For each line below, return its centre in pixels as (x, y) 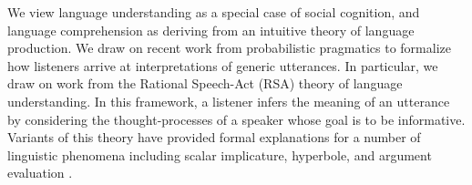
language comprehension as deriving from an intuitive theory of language (211, 30)
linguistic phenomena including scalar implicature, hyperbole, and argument (220, 154)
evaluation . (40, 173)
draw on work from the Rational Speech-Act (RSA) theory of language (205, 83)
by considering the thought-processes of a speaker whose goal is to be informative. (236, 119)
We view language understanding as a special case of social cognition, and (214, 12)
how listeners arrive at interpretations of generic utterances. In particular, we (223, 65)
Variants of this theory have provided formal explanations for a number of (214, 137)
